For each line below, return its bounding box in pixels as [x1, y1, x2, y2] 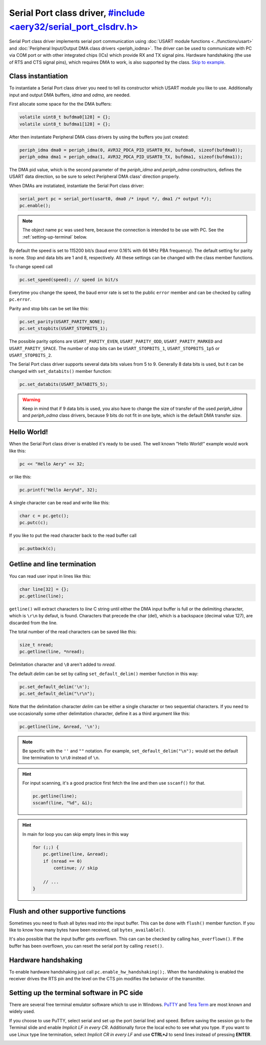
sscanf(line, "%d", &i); [33, 800, 93, 806]
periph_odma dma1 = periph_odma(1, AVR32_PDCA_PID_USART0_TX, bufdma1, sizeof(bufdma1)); [19, 154, 243, 160]
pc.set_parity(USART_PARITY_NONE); [19, 319, 105, 324]
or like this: [9, 474, 32, 480]
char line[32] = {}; [19, 586, 69, 592]
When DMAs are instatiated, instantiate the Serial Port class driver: [9, 183, 144, 189]
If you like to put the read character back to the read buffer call [9, 532, 137, 538]
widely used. [9, 1008, 35, 1014]
